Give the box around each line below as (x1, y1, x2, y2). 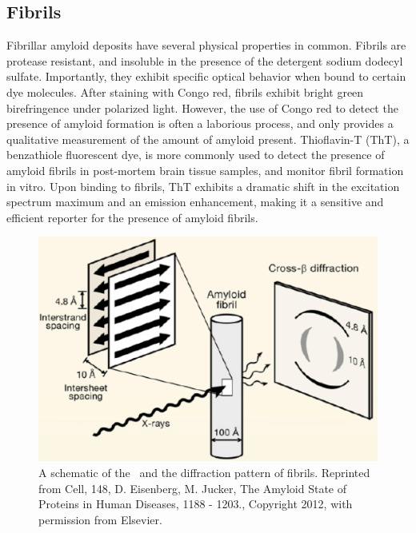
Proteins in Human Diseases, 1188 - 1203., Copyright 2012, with (38, 495, 353, 512)
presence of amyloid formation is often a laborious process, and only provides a (6, 115, 394, 132)
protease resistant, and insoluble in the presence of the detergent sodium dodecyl (6, 52, 403, 69)
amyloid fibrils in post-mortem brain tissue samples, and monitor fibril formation (6, 161, 404, 178)
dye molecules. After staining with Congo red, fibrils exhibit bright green (6, 83, 364, 100)
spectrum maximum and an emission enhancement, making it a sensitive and (6, 193, 384, 210)
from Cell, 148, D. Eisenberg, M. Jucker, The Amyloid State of (38, 479, 346, 496)
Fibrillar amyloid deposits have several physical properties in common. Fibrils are (6, 37, 406, 54)
